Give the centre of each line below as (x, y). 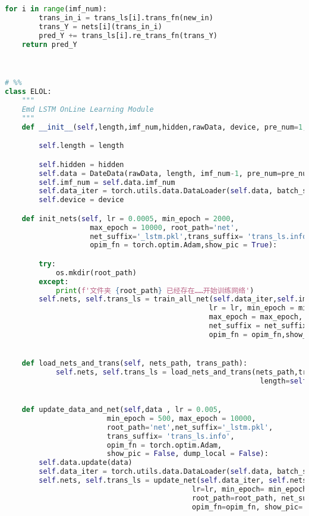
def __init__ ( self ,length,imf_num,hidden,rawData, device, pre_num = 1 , (164, 127)
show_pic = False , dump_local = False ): (187, 454)
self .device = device (81, 200)
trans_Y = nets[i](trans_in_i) (100, 26)
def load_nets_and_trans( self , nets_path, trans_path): (135, 364)
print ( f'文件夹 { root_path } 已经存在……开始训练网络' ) (155, 290)
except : (54, 281)
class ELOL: (28, 92)
